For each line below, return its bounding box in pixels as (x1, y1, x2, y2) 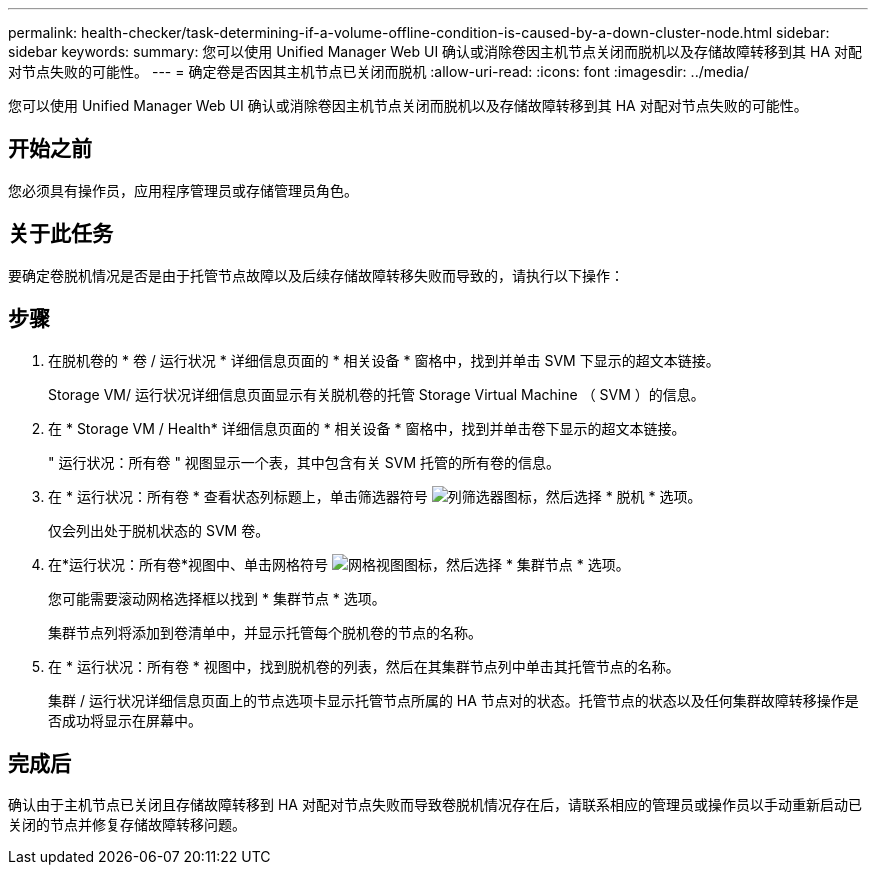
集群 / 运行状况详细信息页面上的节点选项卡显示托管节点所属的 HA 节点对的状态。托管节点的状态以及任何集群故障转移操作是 (48, 691, 859, 709)
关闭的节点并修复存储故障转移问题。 (8, 816, 246, 834)
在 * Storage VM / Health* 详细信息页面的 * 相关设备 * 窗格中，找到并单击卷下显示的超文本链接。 (48, 419, 686, 437)
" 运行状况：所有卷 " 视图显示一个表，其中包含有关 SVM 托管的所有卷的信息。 (48, 453, 561, 471)
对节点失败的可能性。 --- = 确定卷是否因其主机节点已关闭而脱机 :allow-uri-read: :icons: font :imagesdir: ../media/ (8, 63, 750, 80)
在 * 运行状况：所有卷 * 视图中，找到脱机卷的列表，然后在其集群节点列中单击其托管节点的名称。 (48, 657, 680, 675)
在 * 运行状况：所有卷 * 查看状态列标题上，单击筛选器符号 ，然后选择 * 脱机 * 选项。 (48, 487, 702, 505)
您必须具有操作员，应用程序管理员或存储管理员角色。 (8, 181, 358, 199)
